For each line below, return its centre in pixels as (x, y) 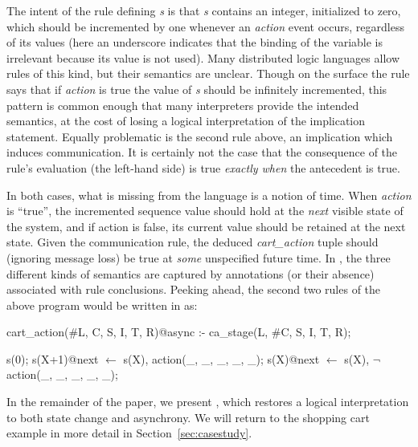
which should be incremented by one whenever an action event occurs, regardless (205, 26)
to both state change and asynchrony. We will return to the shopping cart (188, 417)
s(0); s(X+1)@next (53, 358)
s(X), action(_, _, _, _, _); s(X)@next (221, 358)
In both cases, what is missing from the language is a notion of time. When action (209, 195)
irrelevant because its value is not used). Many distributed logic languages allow (203, 57)
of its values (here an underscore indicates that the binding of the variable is (195, 42)
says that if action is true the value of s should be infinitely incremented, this (197, 89)
